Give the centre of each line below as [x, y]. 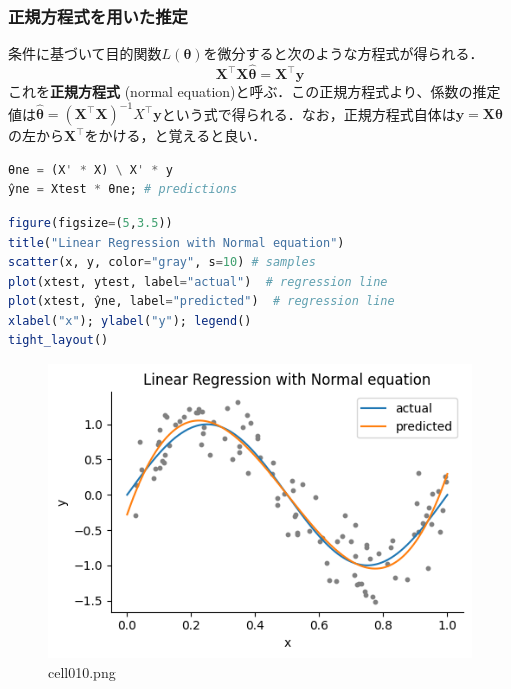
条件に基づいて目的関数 [85, 53]
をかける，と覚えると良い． [175, 135]
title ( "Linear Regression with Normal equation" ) [176, 242]
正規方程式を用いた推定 [98, 15]
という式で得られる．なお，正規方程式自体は [308, 113]
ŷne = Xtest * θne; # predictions [123, 189]
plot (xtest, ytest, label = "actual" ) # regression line [198, 281]
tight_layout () [58, 340]
